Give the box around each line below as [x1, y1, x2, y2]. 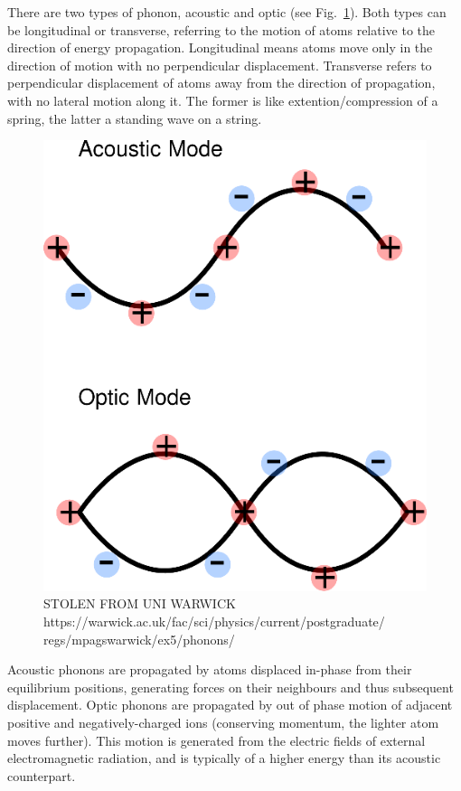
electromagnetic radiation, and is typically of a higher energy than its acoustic [7, 749, 441, 767]
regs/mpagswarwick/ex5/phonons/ [43, 629, 235, 648]
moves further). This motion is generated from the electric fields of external [7, 730, 426, 749]
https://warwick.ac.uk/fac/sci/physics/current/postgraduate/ [43, 611, 385, 630]
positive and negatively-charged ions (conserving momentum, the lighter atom [7, 712, 439, 731]
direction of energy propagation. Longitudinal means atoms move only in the [7, 38, 433, 57]
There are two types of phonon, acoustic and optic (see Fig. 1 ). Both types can [7, 3, 447, 21]
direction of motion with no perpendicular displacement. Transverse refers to [7, 55, 432, 74]
